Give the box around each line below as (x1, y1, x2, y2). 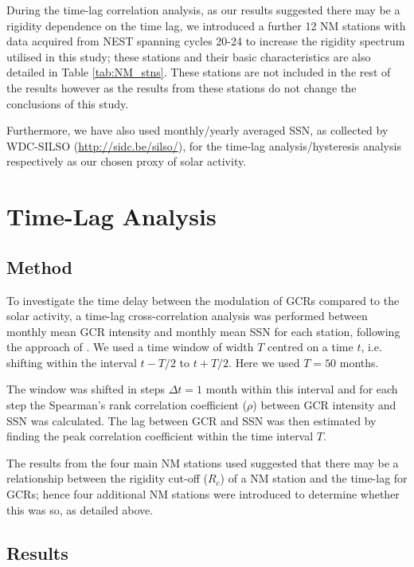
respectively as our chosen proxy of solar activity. (6, 153, 247, 170)
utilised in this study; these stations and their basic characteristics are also (6, 48, 371, 65)
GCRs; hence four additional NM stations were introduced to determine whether (6, 486, 400, 502)
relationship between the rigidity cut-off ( (6, 470, 208, 487)
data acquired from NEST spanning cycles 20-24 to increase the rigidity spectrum (6, 33, 405, 49)
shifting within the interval (6, 354, 137, 370)
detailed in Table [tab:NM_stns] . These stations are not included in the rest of (6, 64, 391, 80)
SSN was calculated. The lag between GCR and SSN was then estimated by (6, 412, 377, 428)
